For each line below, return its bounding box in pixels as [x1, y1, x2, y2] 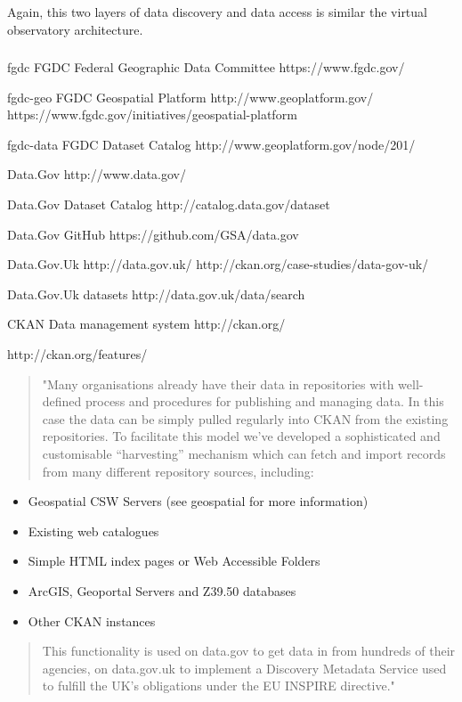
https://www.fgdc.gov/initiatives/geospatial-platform [7, 105, 297, 124]
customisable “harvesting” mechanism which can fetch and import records [42, 445, 446, 463]
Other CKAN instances [28, 611, 156, 630]
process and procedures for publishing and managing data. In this [85, 392, 444, 411]
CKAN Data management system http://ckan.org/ [7, 314, 286, 333]
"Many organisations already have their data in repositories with [42, 374, 394, 393]
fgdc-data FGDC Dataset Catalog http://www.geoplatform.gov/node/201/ [7, 135, 416, 153]
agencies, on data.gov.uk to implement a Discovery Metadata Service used [42, 658, 447, 677]
